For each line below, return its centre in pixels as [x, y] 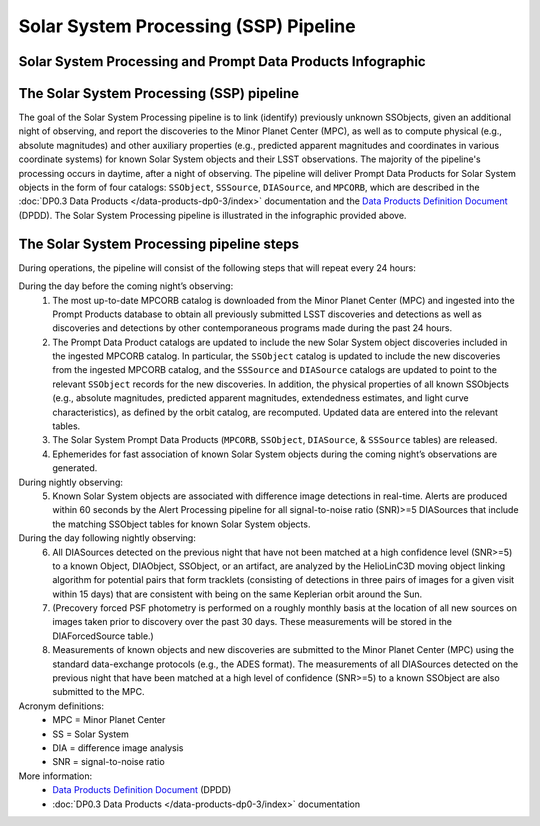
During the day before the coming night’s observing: [126, 286]
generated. [75, 468]
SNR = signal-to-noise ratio [108, 762]
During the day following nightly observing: [107, 538]
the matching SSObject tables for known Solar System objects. [181, 524]
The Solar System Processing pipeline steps [159, 243]
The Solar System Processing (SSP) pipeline [159, 93]
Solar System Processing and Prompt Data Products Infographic [222, 61]
